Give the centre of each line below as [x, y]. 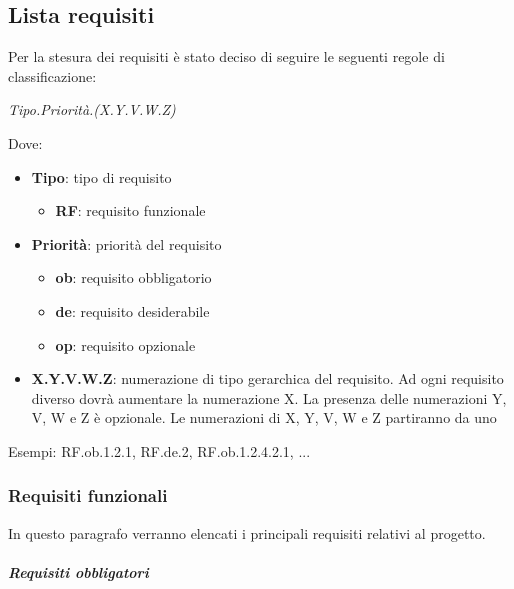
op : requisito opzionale [125, 344]
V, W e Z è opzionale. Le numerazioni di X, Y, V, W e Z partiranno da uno [264, 417]
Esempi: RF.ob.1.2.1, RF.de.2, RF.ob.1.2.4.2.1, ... [159, 450]
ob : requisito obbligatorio [133, 277]
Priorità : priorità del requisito [126, 243]
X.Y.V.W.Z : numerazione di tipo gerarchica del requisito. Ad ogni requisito [267, 378]
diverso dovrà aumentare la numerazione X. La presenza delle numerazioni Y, [269, 397]
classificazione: [52, 75]
